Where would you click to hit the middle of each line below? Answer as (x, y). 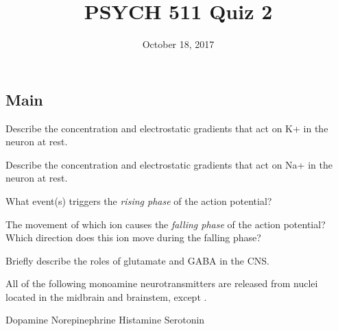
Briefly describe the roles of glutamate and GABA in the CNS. (137, 260)
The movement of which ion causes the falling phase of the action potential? (166, 224)
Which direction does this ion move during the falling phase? (133, 237)
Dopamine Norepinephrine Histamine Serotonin (105, 320)
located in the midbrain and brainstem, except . (106, 296)
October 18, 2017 (178, 44)
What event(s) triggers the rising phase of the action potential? (139, 200)
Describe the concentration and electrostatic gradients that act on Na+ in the (169, 164)
